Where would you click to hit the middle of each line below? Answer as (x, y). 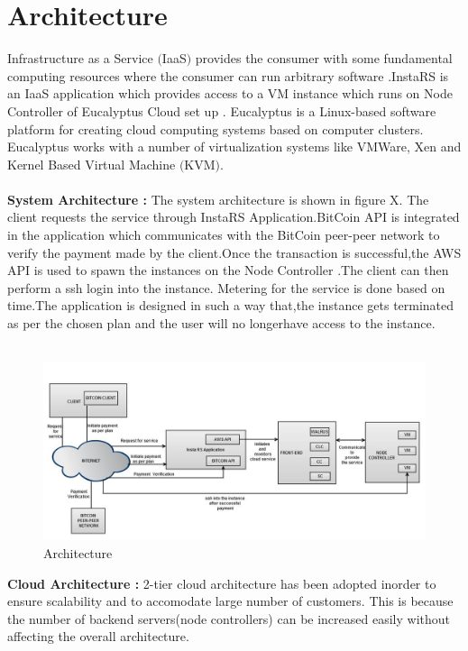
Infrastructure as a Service (80, 58)
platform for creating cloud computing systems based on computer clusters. (216, 128)
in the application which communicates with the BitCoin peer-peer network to (224, 235)
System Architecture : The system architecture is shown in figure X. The (218, 199)
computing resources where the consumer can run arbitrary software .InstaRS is (228, 75)
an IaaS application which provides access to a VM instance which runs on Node (230, 93)
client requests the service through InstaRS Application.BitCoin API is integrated (234, 217)
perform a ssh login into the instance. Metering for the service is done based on (226, 287)
